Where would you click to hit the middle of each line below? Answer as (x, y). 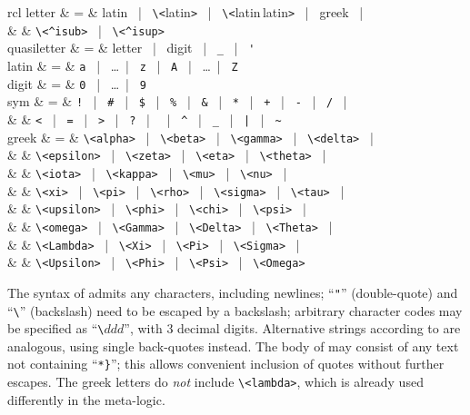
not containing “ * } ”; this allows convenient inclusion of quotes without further (226, 364)
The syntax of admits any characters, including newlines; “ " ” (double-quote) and (233, 292)
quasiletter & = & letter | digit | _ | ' (131, 48)
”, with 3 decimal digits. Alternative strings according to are (292, 328)
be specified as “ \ (56, 328)
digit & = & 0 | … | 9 (77, 83)
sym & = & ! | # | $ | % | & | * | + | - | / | (177, 101)
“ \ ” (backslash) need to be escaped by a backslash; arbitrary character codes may (235, 310)
